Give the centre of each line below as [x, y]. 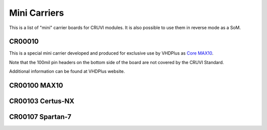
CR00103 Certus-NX [42, 101]
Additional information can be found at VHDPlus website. [67, 71]
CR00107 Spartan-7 [40, 117]
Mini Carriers [37, 13]
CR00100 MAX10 [36, 85]
